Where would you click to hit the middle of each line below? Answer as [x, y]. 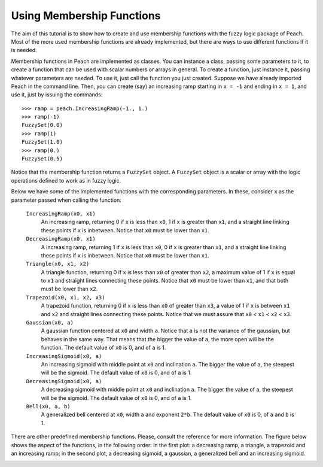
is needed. [24, 50]
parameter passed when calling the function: [66, 200]
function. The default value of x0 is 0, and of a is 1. [103, 348]
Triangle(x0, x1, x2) [58, 264]
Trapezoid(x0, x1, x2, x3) [65, 297]
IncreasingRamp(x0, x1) [61, 213]
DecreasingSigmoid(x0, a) [64, 381]
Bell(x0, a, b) [48, 406]
